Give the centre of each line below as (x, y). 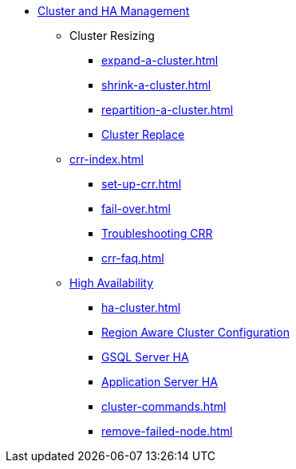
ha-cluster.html (141, 307)
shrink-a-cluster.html (156, 85)
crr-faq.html (133, 258)
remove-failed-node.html (167, 431)
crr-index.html (107, 159)
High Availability (112, 283)
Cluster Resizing (112, 35)
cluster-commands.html (164, 406)
